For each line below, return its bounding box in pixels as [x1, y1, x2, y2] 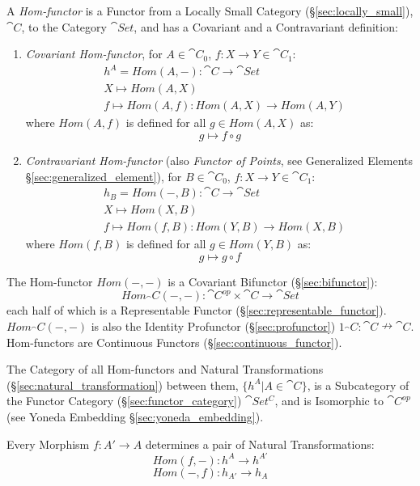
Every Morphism [6, 435, 90, 452]
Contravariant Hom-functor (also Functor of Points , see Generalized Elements [25, 151, 414, 168]
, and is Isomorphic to [274, 392, 384, 409]
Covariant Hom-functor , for [25, 45, 163, 62]
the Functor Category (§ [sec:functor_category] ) [6, 392, 242, 409]
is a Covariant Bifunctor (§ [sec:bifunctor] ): [168, 273, 378, 289]
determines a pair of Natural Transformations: [145, 435, 375, 452]
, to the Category [21, 18, 107, 35]
